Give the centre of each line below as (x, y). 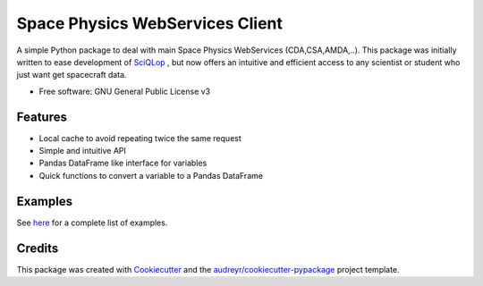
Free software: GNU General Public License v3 (125, 91)
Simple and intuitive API (83, 151)
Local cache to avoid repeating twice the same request (140, 138)
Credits (38, 248)
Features (42, 117)
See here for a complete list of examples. (92, 223)
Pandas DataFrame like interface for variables (123, 163)
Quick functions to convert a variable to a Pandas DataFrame (151, 175)
